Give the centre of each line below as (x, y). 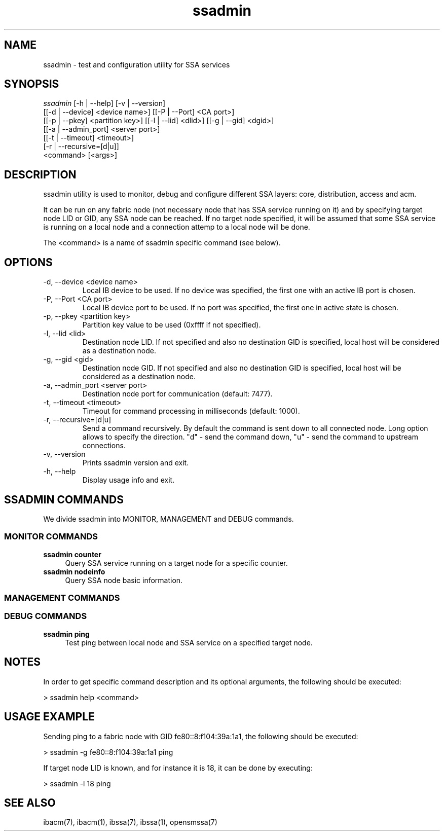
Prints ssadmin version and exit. (136, 463)
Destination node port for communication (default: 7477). (177, 394)
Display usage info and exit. (128, 480)
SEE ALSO (30, 803)
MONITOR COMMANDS (51, 537)
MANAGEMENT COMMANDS (62, 598)
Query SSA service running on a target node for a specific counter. (176, 563)
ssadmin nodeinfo (74, 571)
